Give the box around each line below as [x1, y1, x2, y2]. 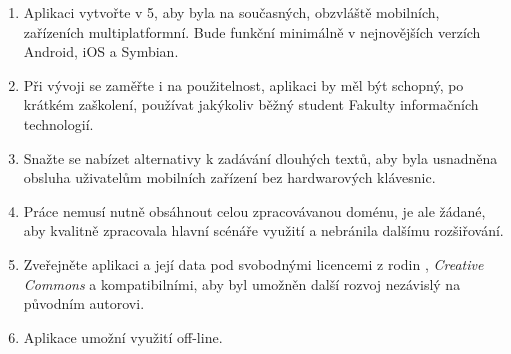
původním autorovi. [23, 293, 145, 314]
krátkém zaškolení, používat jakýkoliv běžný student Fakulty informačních [23, 94, 479, 115]
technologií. [23, 113, 94, 134]
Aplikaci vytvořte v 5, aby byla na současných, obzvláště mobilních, [23, 2, 440, 22]
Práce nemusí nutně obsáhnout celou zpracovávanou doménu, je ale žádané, [23, 200, 486, 221]
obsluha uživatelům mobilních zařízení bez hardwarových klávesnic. [23, 167, 436, 188]
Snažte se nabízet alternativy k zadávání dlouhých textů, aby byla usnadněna [23, 147, 498, 168]
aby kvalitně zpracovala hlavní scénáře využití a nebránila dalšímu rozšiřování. [23, 220, 504, 241]
